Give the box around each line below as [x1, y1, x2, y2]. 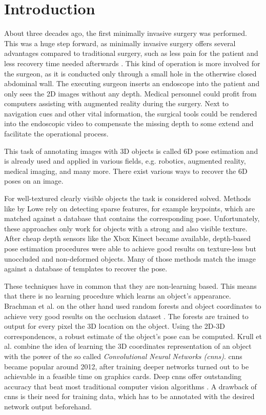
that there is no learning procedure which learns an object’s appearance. [4, 290, 231, 301]
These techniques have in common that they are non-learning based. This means [4, 280, 257, 291]
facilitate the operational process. [4, 128, 109, 139]
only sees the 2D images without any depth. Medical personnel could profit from [4, 88, 257, 98]
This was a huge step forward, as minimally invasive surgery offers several [4, 37, 236, 48]
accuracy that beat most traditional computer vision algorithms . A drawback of [4, 381, 257, 391]
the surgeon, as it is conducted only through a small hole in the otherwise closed [4, 68, 257, 78]
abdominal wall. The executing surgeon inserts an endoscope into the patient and [4, 78, 260, 89]
